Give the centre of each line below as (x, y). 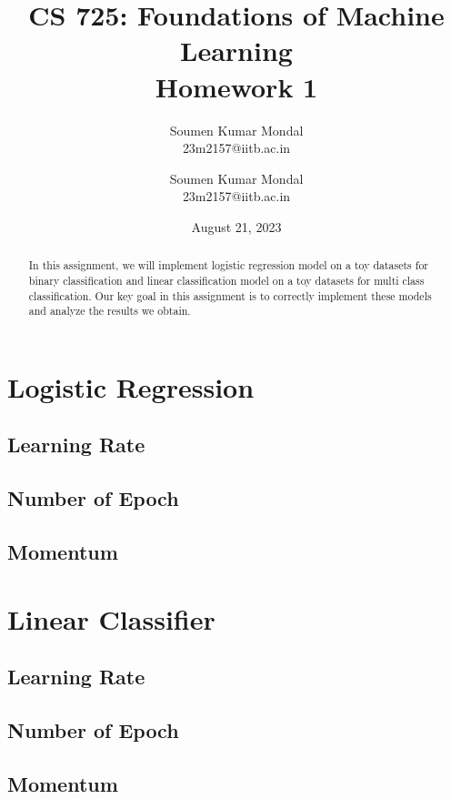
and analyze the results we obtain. (110, 311)
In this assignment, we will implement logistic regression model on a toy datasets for (229, 265)
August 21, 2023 (236, 226)
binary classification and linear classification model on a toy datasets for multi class (226, 280)
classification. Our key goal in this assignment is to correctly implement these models (230, 295)
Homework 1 (236, 86)
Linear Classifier (111, 618)
